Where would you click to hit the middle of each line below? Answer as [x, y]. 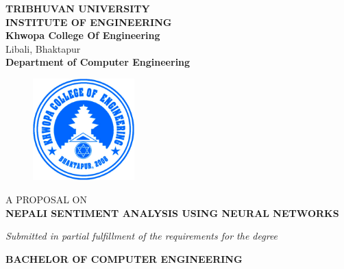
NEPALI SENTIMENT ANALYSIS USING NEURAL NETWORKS [172, 213]
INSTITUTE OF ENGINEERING [89, 22]
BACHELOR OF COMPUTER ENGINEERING [124, 258]
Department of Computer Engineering [98, 62]
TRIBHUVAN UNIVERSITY [78, 8]
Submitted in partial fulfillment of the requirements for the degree [142, 236]
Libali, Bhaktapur [43, 48]
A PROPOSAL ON [47, 199]
